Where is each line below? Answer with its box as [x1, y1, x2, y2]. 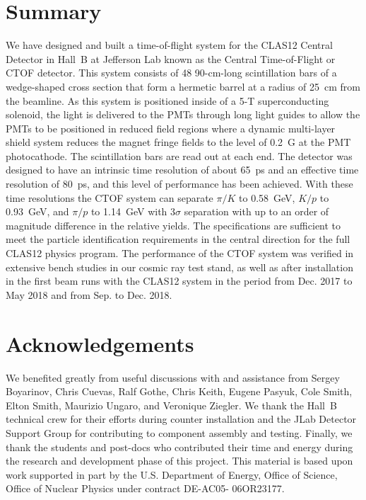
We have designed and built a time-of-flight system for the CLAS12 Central [6, 38, 333, 52]
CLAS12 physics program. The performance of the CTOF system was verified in [6, 246, 354, 261]
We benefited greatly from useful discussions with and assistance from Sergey [6, 370, 340, 385]
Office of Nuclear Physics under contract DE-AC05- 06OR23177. [6, 481, 285, 496]
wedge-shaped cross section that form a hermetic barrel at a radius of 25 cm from [6, 79, 360, 93]
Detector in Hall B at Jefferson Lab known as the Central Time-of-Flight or [6, 51, 336, 66]
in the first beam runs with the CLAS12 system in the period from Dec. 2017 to [6, 273, 353, 288]
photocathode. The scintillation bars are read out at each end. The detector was [6, 148, 353, 163]
